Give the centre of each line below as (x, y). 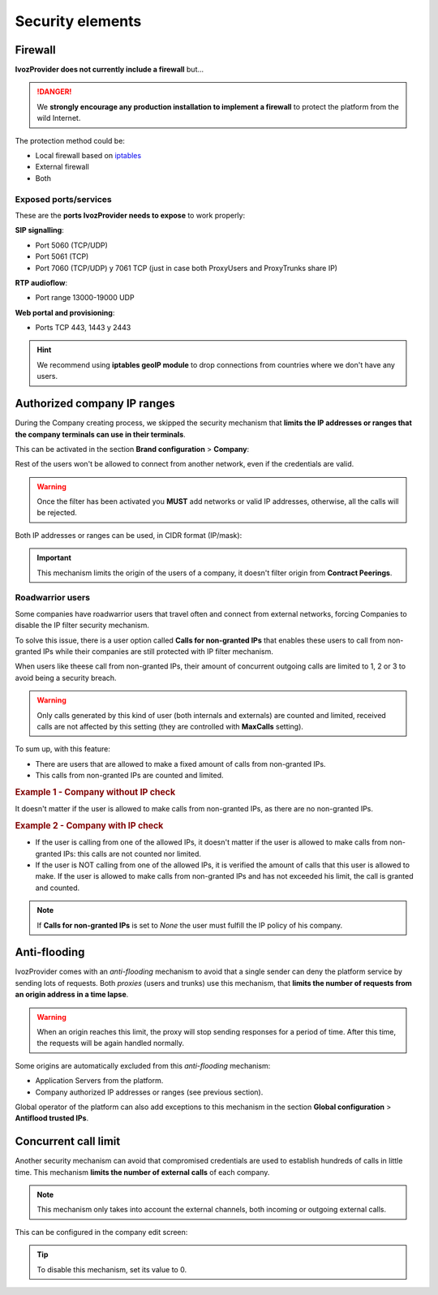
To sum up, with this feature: (63, 749)
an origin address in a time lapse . (72, 995)
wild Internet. (59, 118)
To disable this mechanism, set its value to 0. (112, 1269)
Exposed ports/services (64, 199)
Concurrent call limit (68, 1141)
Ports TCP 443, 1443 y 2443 (83, 328)
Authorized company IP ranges (95, 404)
